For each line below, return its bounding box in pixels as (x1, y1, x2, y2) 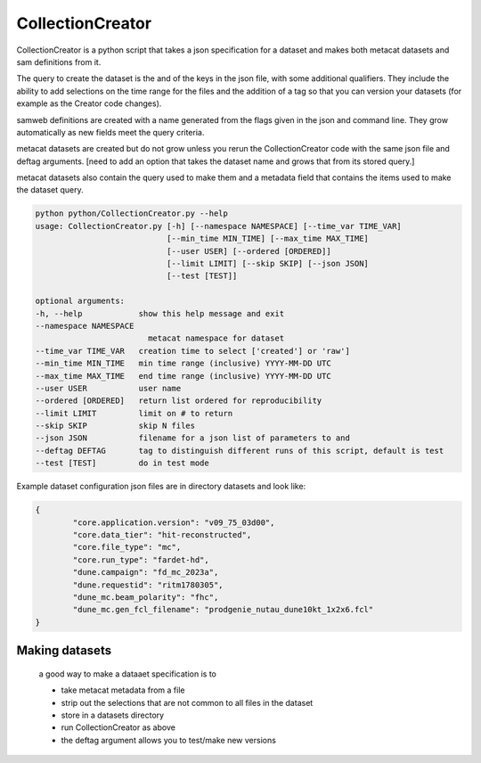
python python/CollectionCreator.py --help (35, 209, 229, 218)
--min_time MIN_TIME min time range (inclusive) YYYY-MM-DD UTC (35, 358, 331, 369)
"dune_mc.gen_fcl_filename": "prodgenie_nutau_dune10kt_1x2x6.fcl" (72, 604, 374, 615)
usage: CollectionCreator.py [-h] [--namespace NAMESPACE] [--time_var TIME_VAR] (35, 221, 403, 231)
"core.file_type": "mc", (72, 542, 182, 553)
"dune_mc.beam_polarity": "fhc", (72, 592, 219, 602)
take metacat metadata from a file (61, 685, 185, 695)
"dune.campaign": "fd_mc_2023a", (72, 567, 219, 578)
